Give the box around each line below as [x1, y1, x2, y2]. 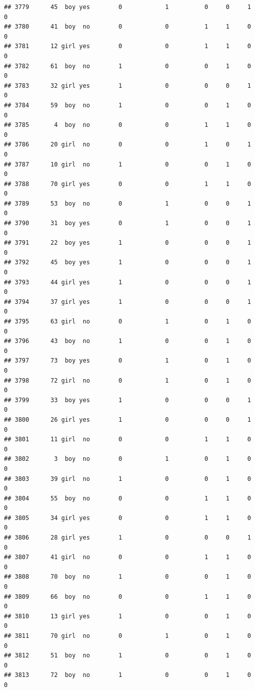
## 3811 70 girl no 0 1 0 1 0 [4, 632, 251, 639]
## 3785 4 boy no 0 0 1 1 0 [4, 121, 251, 129]
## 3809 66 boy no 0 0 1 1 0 [4, 593, 251, 600]
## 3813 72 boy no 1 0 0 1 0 [4, 671, 251, 679]
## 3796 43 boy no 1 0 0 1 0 [4, 337, 251, 345]
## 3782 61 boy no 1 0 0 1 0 [4, 62, 251, 70]
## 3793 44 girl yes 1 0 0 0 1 [4, 278, 251, 286]
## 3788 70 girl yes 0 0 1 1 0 [4, 180, 251, 188]
